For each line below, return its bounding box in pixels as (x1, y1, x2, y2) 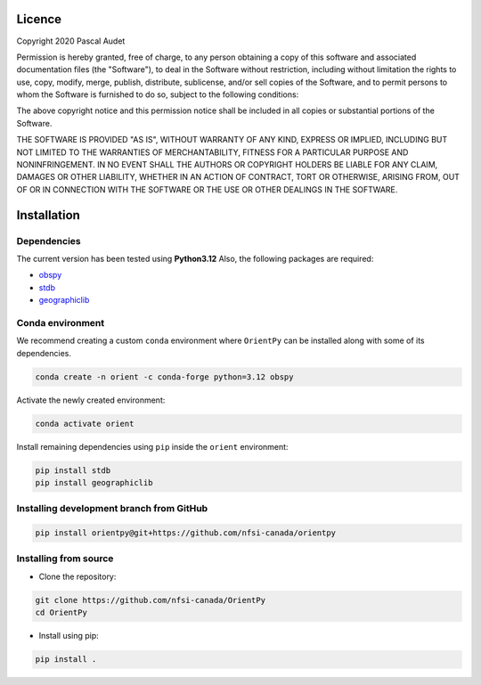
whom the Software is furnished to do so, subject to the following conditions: (16, 89, 299, 100)
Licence (16, 12, 62, 27)
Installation (16, 208, 80, 223)
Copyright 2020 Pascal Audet (16, 36, 126, 46)
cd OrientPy (35, 608, 88, 618)
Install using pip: (38, 631, 100, 641)
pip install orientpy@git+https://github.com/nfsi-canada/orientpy (35, 528, 337, 538)
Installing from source (16, 552, 114, 565)
